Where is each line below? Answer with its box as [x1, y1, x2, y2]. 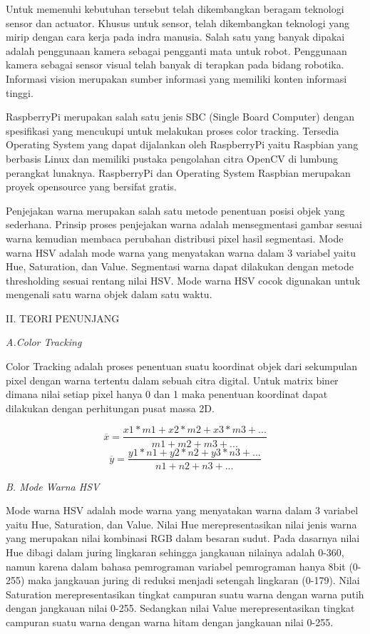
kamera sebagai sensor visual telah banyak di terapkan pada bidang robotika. [6, 57, 344, 72]
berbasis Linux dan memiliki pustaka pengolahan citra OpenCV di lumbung [6, 150, 339, 165]
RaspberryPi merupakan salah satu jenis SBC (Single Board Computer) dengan [6, 109, 354, 124]
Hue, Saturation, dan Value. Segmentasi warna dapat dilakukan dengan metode [6, 259, 354, 274]
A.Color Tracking [6, 334, 82, 349]
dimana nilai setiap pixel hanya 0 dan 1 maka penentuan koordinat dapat [6, 387, 328, 402]
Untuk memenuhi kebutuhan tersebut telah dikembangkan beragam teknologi [6, 1, 344, 16]
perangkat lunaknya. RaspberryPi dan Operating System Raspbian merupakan [6, 165, 351, 180]
